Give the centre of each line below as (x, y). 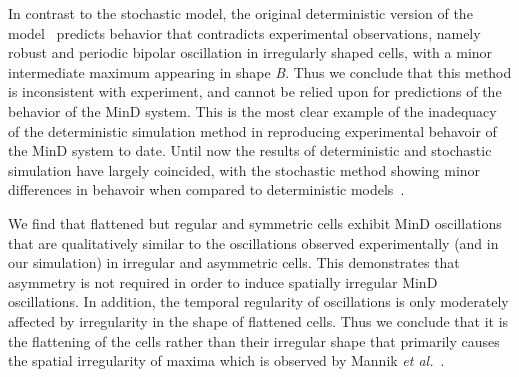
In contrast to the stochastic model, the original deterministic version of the (240, 13)
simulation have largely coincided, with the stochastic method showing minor (244, 169)
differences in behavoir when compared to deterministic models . (206, 189)
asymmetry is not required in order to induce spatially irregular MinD (223, 281)
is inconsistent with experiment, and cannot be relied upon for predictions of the (255, 91)
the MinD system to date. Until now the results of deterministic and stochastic (250, 150)
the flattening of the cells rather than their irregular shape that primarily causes (254, 340)
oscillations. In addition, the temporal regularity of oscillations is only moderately (258, 301)
